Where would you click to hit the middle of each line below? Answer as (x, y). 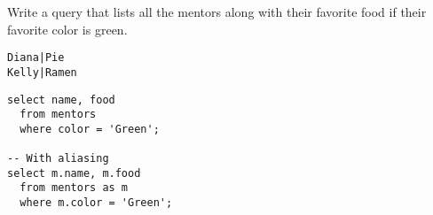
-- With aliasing (58, 159)
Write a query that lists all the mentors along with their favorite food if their (217, 12)
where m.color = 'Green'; (96, 203)
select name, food (61, 100)
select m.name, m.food (74, 173)
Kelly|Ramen (42, 72)
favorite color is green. (67, 29)
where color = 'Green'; (90, 129)
